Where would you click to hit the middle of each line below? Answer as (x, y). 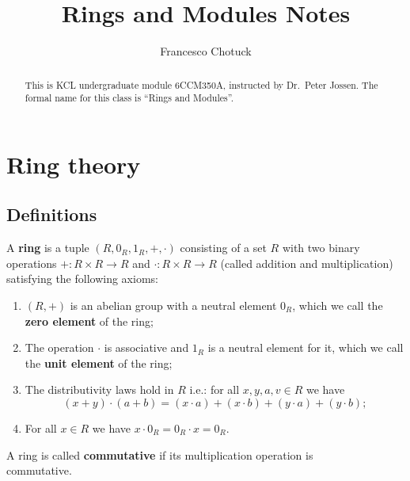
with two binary (321, 248)
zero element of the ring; (89, 321)
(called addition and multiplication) (307, 263)
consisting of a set (223, 248)
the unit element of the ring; (99, 363)
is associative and (146, 347)
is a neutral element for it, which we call (306, 347)
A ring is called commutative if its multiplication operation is (160, 454)
